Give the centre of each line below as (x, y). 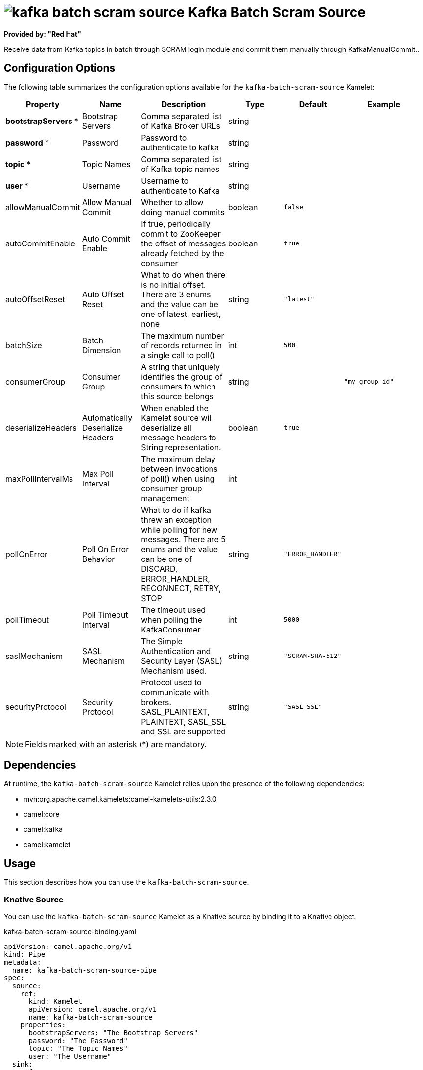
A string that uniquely (180, 367)
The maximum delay (178, 459)
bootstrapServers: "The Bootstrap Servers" (113, 1033)
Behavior (98, 559)
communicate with (175, 692)
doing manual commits (183, 212)
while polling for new (179, 529)
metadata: (23, 962)
